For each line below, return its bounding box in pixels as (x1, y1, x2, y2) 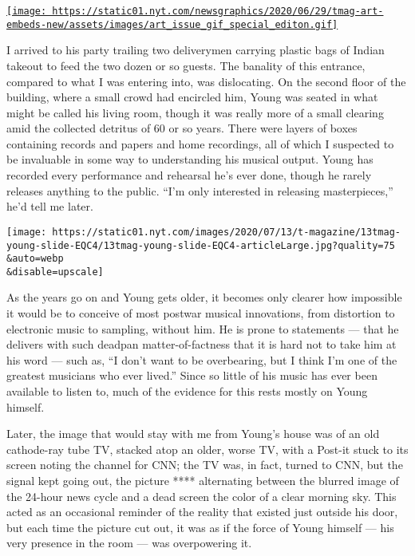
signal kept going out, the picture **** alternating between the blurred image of (6, 472, 399, 488)
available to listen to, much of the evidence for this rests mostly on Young (6, 383, 368, 400)
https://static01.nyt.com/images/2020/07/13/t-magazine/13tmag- (52, 226, 401, 238)
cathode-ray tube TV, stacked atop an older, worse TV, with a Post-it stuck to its (6, 440, 409, 457)
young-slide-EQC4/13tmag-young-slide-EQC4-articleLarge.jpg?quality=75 (6, 239, 395, 251)
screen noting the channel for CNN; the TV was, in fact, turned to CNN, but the (6, 456, 403, 473)
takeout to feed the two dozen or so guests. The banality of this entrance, (6, 57, 366, 73)
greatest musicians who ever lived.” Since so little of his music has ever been (6, 367, 377, 384)
